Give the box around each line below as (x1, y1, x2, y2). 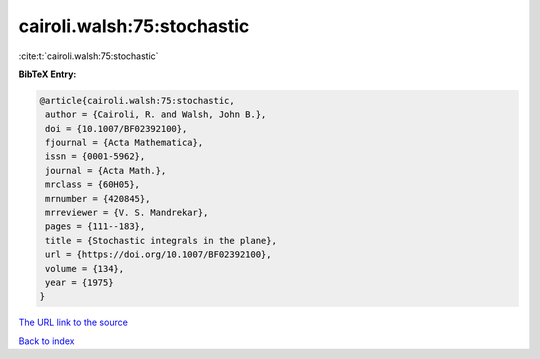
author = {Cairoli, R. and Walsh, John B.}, (45, 109, 267, 120)
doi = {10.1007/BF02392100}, (45, 123, 188, 134)
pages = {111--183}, (45, 221, 146, 232)
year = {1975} (45, 277, 114, 288)
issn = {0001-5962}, (45, 151, 146, 162)
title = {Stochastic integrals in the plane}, (45, 235, 277, 246)
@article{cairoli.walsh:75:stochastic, (39, 95, 235, 106)
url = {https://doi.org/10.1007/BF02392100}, (45, 249, 272, 260)
